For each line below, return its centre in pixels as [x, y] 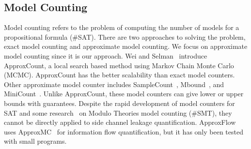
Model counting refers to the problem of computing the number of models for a [122, 27]
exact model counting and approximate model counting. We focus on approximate [126, 46]
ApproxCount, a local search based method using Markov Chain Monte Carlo [119, 65]
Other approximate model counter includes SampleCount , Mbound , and [114, 84]
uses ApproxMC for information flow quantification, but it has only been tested [124, 131]
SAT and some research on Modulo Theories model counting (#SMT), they [118, 112]
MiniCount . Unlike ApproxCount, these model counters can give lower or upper [124, 94]
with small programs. [35, 141]
